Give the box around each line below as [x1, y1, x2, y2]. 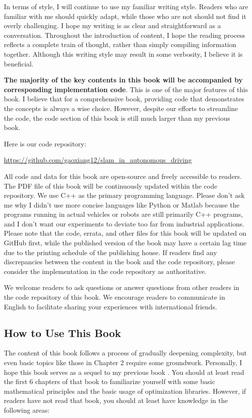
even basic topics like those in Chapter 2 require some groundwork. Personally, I [4, 357, 242, 368]
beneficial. [4, 58, 34, 68]
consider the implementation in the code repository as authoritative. [4, 266, 207, 276]
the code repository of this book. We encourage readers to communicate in [4, 292, 225, 302]
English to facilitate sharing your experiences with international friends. [4, 301, 217, 311]
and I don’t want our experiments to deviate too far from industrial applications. [4, 218, 244, 228]
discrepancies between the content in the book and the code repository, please [4, 257, 235, 267]
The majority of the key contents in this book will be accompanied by [4, 75, 243, 85]
